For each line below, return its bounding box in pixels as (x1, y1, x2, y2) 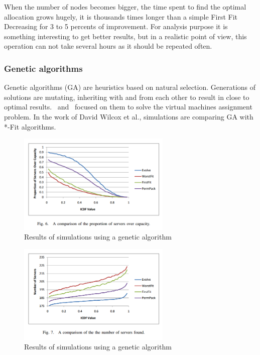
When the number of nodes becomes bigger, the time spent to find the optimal (4, 2, 246, 12)
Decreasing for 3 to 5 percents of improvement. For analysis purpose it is (4, 21, 228, 32)
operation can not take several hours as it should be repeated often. (4, 41, 212, 51)
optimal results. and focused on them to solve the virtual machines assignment (4, 101, 252, 112)
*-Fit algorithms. (4, 121, 56, 132)
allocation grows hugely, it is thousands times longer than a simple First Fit (4, 11, 237, 22)
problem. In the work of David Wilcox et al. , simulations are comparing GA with (4, 111, 253, 122)
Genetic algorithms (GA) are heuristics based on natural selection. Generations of (4, 82, 256, 92)
